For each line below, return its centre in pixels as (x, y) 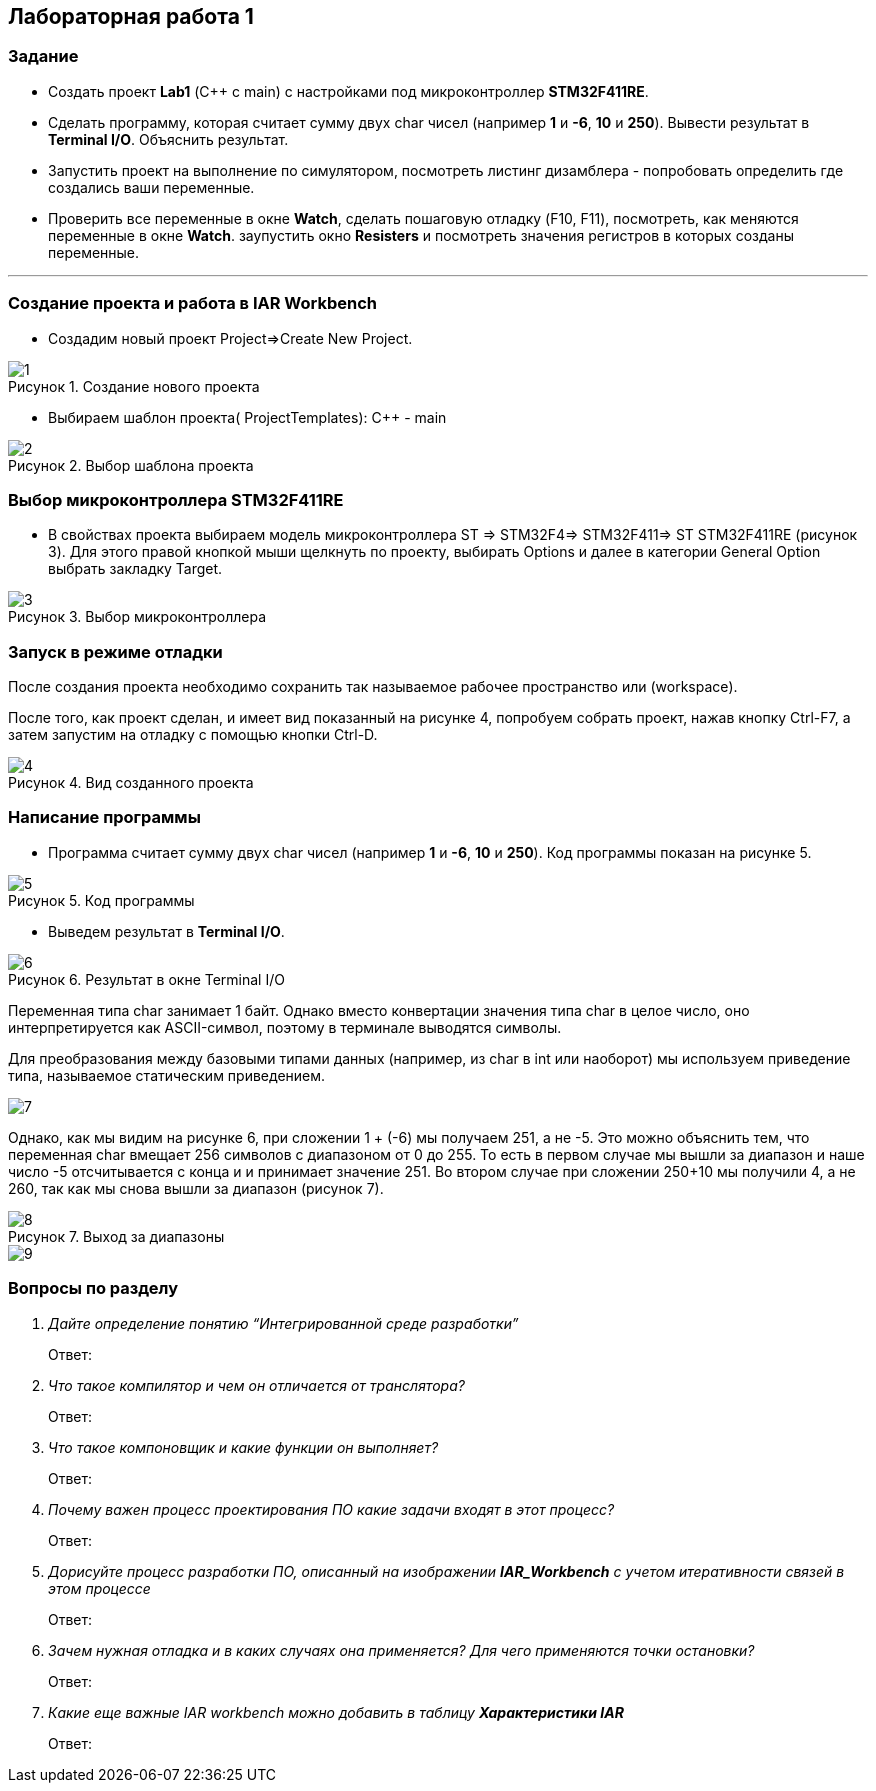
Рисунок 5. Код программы (101, 900)
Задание (43, 56)
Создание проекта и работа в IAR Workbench (192, 303)
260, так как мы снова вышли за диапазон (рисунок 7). (196, 1188)
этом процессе (99, 1588)
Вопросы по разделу (93, 1288)
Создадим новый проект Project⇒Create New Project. (230, 338)
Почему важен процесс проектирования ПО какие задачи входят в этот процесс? (331, 1509)
